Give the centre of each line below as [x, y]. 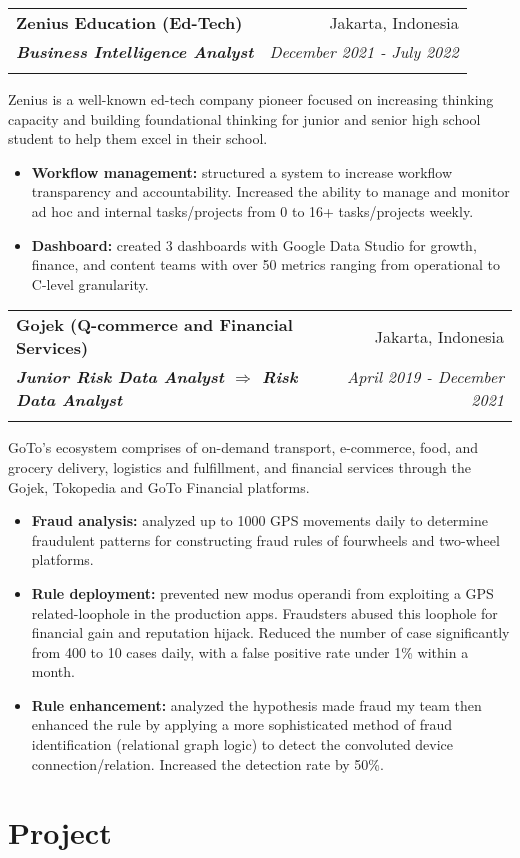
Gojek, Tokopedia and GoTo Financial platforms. [159, 486]
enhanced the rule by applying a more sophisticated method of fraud [242, 724]
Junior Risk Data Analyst [120, 377]
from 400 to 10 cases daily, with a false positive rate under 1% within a [250, 651]
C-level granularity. [90, 283]
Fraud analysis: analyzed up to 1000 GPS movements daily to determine [259, 520]
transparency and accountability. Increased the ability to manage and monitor [270, 191]
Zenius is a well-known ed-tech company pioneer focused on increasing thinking [251, 99]
